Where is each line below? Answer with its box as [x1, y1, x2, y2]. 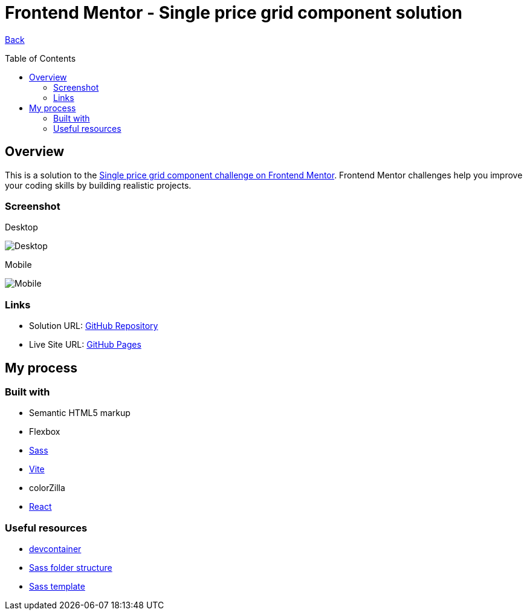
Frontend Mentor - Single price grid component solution [5, 2, 463, 23]
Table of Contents [5, 53, 76, 63]
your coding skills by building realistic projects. [5, 180, 192, 190]
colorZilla [29, 483, 65, 493]
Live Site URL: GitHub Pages [29, 339, 141, 350]
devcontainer [29, 544, 82, 555]
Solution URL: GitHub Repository [29, 321, 158, 331]
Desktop [5, 222, 38, 233]
